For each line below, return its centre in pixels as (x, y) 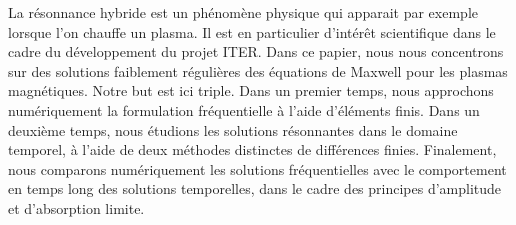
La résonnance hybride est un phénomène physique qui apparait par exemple (243, 12)
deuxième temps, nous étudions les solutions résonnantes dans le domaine (233, 129)
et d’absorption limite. (76, 207)
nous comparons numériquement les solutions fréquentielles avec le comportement (257, 168)
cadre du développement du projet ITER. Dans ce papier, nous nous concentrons (256, 51)
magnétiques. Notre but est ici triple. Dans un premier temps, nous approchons (251, 90)
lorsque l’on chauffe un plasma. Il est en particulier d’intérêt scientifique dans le (252, 31)
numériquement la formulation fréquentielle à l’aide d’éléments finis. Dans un (244, 109)
